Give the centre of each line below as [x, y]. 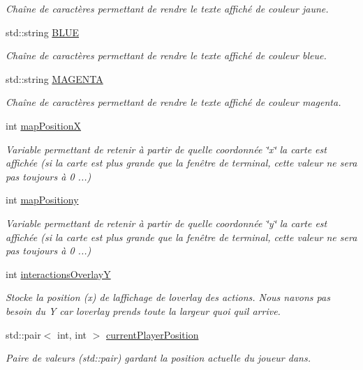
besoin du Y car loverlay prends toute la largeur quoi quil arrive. [143, 310]
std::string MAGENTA [54, 78]
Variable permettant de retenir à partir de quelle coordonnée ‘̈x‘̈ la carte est [166, 149]
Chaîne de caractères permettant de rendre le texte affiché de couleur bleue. [166, 55]
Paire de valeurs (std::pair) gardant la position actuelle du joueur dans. [158, 358]
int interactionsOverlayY [58, 273]
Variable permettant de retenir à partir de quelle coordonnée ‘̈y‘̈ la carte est [166, 223]
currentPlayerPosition [153, 334]
